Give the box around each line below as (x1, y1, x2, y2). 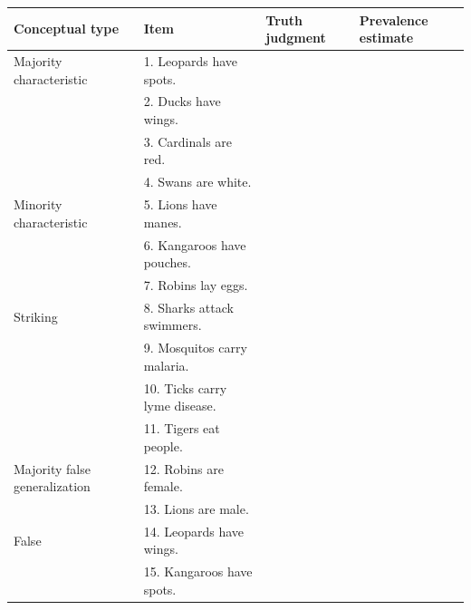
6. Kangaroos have (143, 235, 246, 254)
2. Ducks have (143, 92, 221, 111)
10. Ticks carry (143, 378, 227, 397)
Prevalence (359, 10, 428, 29)
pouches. (143, 253, 191, 272)
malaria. (143, 355, 189, 374)
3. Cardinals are (143, 131, 233, 150)
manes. (143, 212, 182, 231)
